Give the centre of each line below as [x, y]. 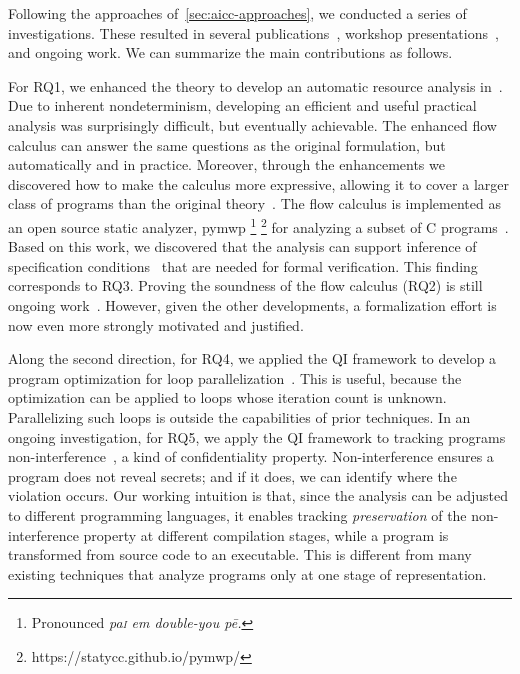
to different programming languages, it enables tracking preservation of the [237, 514]
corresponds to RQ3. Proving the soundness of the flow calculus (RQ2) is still [245, 285]
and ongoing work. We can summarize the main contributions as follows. [230, 52]
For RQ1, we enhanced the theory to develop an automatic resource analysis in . [255, 85]
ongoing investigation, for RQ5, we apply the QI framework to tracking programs [257, 436]
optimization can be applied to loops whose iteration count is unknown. [227, 397]
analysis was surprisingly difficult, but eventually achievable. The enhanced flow [252, 124]
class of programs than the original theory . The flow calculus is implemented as [254, 203]
